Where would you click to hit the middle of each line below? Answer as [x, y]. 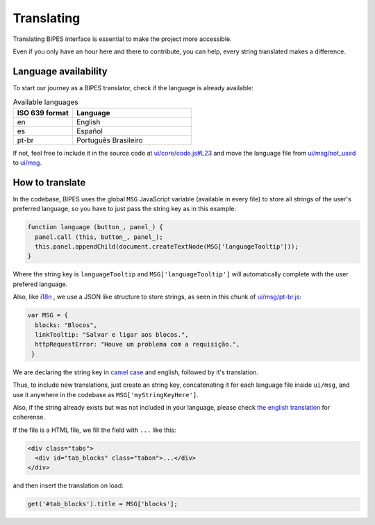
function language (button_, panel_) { [95, 227]
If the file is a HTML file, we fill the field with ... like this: [94, 430]
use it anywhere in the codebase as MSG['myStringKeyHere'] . [106, 394]
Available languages [46, 102]
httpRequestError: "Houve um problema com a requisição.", [137, 344]
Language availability [60, 71]
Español [90, 131]
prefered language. [40, 284]
